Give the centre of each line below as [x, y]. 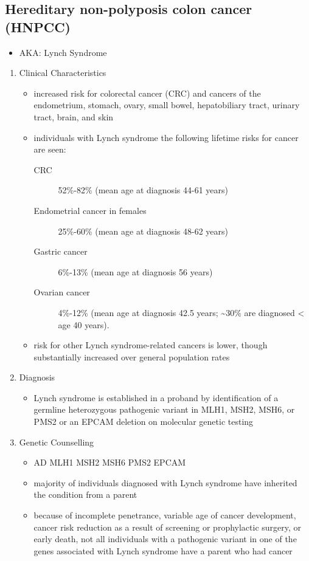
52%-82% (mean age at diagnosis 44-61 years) [143, 190]
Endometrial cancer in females [90, 210]
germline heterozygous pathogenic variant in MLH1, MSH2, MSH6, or [164, 409]
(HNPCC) [38, 26]
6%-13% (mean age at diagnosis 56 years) [135, 271]
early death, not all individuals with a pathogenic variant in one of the [165, 539]
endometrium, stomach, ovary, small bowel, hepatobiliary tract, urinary [167, 105]
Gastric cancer [61, 251]
